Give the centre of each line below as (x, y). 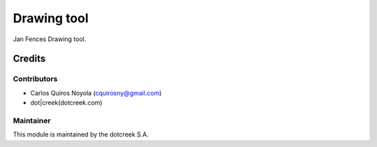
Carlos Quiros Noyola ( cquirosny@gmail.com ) (96, 93)
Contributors (35, 79)
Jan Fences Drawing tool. (50, 39)
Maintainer (32, 121)
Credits (29, 59)
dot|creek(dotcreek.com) (66, 103)
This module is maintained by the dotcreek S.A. (81, 134)
